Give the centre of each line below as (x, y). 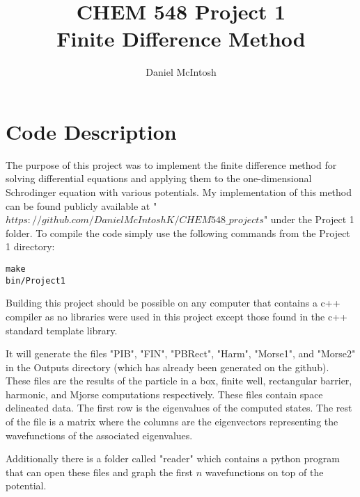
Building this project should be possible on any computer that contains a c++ (173, 303)
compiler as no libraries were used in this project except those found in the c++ (177, 316)
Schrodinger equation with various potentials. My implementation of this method (179, 192)
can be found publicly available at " (81, 205)
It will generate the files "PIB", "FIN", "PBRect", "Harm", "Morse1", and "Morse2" (181, 353)
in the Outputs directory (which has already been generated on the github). (167, 367)
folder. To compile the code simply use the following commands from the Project (178, 233)
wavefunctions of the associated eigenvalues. (99, 435)
